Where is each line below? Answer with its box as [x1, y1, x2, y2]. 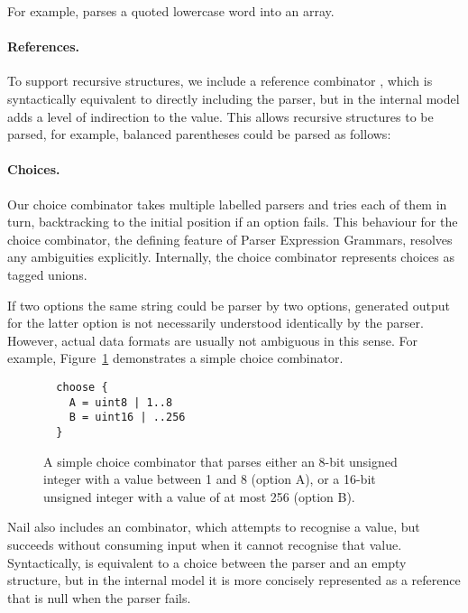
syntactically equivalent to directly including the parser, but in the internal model [7, 88, 460, 107]
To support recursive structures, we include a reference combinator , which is [7, 71, 433, 90]
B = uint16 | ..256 [69, 411, 186, 424]
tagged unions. [7, 265, 87, 283]
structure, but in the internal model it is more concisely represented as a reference [7, 571, 461, 590]
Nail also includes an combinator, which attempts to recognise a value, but [7, 517, 420, 536]
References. [7, 37, 80, 56]
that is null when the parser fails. [7, 588, 191, 607]
